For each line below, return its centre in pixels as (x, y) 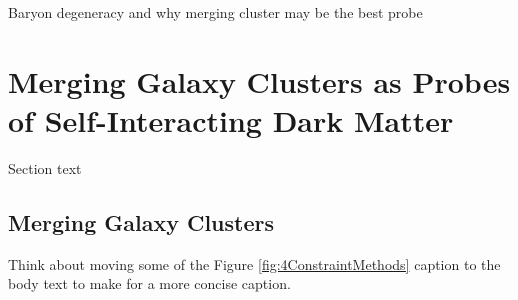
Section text (45, 167)
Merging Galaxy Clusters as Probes (259, 80)
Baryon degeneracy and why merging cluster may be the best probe (215, 12)
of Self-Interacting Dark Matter (231, 119)
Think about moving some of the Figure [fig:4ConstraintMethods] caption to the (254, 263)
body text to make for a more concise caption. (149, 283)
